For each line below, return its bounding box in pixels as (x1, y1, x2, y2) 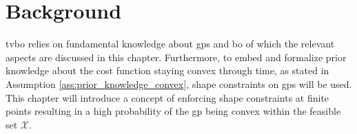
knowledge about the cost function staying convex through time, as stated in (6, 63, 329, 78)
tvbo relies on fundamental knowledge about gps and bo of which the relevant (6, 36, 335, 51)
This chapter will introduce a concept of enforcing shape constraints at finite (6, 90, 329, 104)
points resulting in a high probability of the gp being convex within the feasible (6, 104, 341, 118)
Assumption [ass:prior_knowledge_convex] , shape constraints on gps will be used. (6, 76, 352, 91)
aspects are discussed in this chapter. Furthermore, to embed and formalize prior (6, 49, 347, 64)
